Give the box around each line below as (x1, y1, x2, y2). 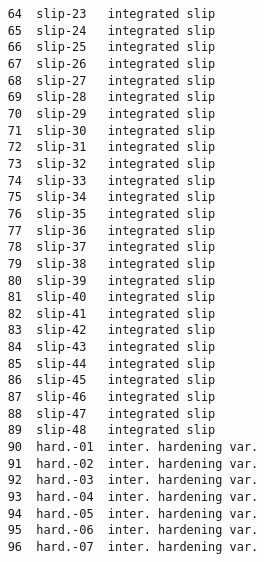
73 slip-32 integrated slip (7, 156, 216, 171)
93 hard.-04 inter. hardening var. (7, 490, 259, 505)
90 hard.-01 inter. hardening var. (7, 440, 259, 455)
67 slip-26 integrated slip (7, 56, 216, 71)
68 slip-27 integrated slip (7, 73, 216, 88)
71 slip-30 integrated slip (7, 123, 216, 138)
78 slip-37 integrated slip (7, 240, 216, 255)
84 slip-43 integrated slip (7, 340, 216, 355)
